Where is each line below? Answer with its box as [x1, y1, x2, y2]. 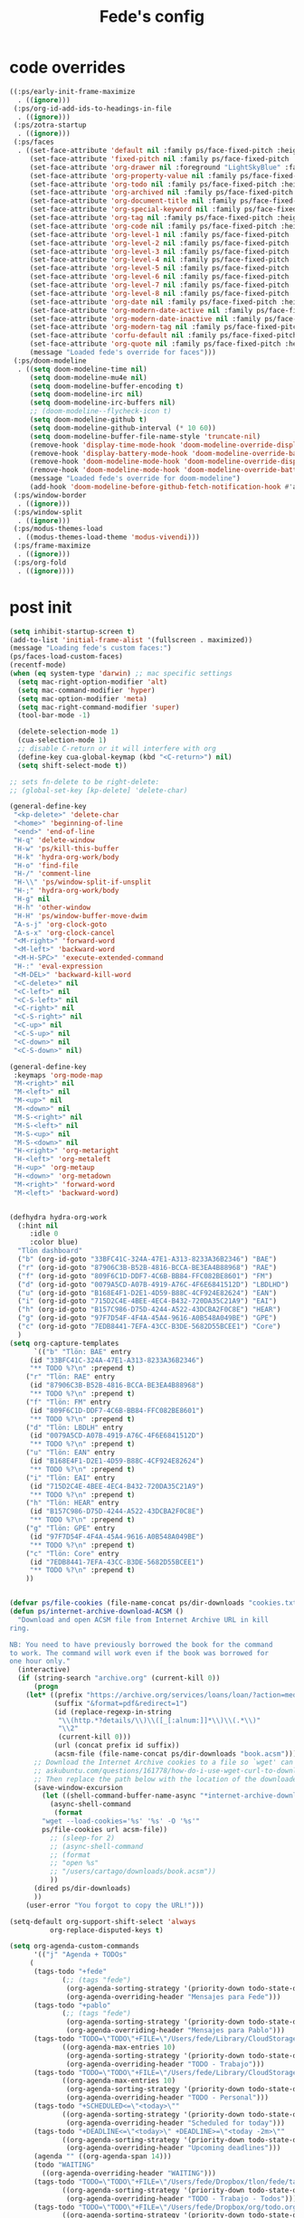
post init [9, 597, 72, 617]
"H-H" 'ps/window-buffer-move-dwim [13, 911, 147, 920]
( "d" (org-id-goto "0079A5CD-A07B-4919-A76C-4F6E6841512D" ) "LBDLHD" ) [17, 1280, 290, 1289]
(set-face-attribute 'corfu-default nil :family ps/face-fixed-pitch [29, 331, 298, 340]
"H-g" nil [13, 895, 51, 904]
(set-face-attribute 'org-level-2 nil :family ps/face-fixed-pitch [29, 238, 290, 248]
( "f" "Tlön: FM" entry [25, 1398, 111, 1407]
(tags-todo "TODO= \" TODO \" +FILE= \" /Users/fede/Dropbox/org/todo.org [33, 2203, 298, 2212]
